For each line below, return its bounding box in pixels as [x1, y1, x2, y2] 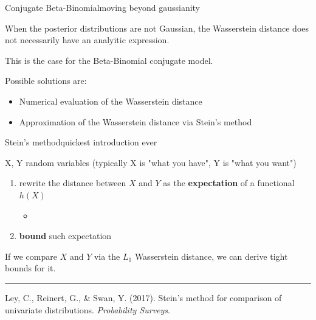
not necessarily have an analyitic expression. [5, 33, 170, 46]
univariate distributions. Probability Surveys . [5, 303, 170, 316]
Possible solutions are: [5, 74, 87, 87]
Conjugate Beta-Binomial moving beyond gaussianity [5, 1, 201, 13]
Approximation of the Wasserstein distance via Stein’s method [19, 115, 252, 128]
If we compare [5, 249, 57, 262]
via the [94, 249, 120, 262]
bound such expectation [19, 229, 112, 242]
